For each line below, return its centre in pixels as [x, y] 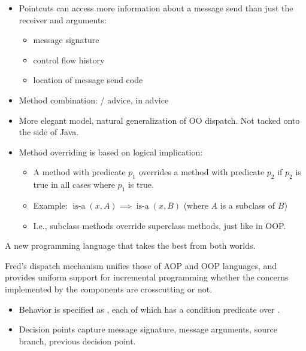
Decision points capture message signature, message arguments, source [148, 329]
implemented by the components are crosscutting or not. [109, 289]
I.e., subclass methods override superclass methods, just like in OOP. [160, 225]
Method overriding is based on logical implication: [111, 152]
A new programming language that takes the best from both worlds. [130, 245]
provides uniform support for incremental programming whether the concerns [147, 277]
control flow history [69, 59]
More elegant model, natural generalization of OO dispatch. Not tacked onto [159, 120]
